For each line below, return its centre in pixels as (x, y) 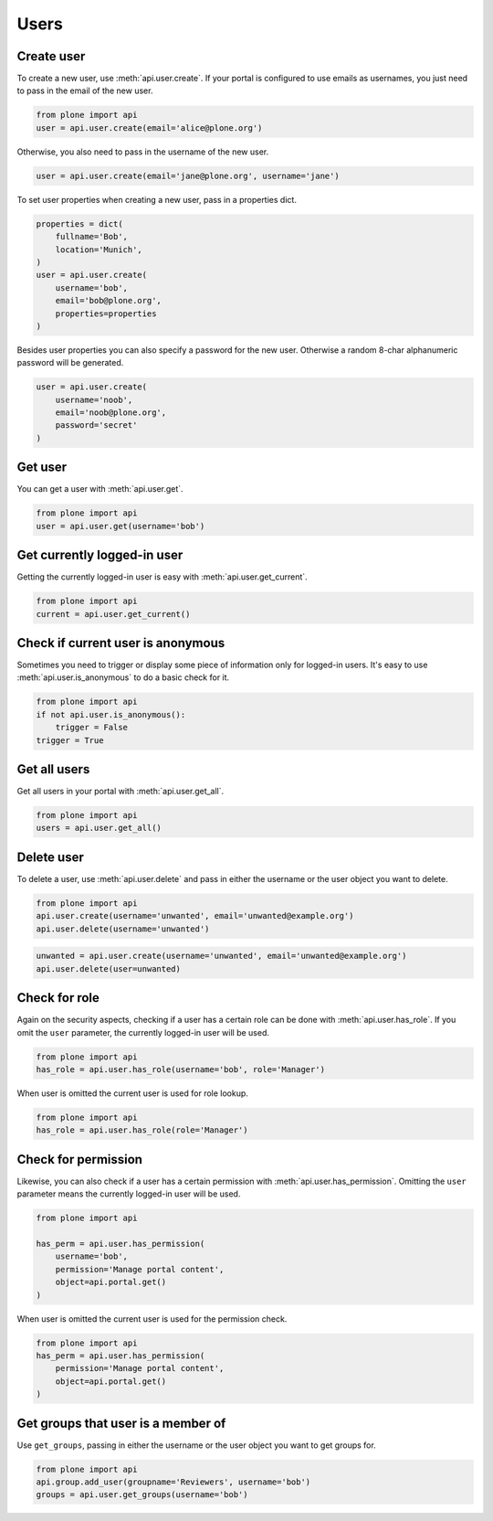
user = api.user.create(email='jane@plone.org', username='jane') (188, 175)
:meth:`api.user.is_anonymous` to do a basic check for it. (123, 677)
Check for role (58, 998)
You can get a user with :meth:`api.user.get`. (100, 489)
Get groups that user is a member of (121, 1423)
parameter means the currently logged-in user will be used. (129, 1194)
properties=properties (106, 314)
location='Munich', (99, 250)
